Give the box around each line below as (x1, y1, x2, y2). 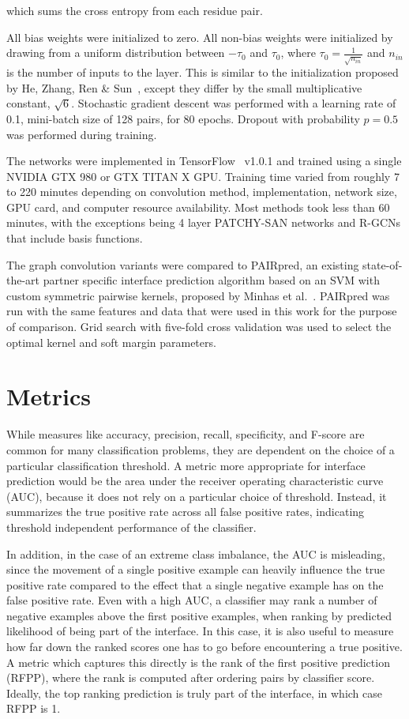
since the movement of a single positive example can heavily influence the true (6, 561, 385, 578)
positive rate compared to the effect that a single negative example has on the (6, 576, 384, 593)
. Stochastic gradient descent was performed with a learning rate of (71, 95, 396, 111)
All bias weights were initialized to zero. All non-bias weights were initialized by (6, 28, 393, 45)
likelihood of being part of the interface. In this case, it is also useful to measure (6, 623, 394, 639)
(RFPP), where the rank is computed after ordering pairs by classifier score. (6, 669, 375, 686)
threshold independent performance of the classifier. (6, 518, 257, 535)
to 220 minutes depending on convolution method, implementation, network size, (6, 183, 397, 200)
